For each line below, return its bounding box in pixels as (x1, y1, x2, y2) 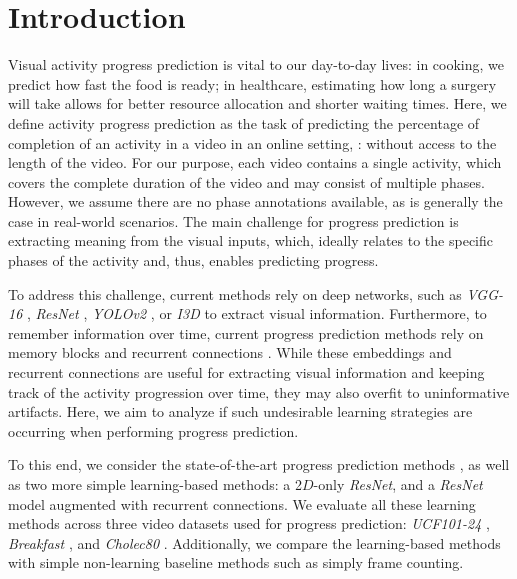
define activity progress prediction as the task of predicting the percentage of (8, 112, 480, 133)
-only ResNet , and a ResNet (313, 474, 483, 494)
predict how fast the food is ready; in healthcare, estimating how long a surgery (8, 73, 497, 94)
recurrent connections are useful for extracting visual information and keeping (8, 362, 485, 383)
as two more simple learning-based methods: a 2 (8, 474, 302, 494)
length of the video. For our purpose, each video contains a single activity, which (8, 152, 502, 173)
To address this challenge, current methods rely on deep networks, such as (8, 283, 462, 304)
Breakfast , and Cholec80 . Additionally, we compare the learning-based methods (8, 532, 501, 553)
